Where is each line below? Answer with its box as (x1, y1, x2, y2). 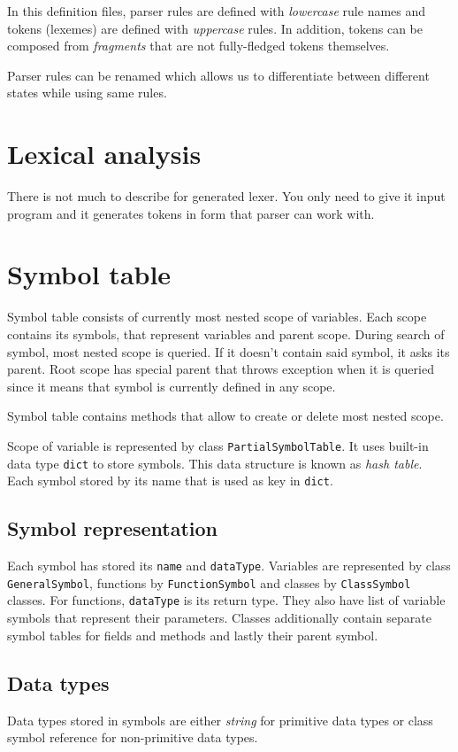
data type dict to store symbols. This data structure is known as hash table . (7, 454, 423, 472)
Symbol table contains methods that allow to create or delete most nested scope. (7, 407, 444, 425)
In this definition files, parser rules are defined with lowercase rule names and (7, 2, 426, 19)
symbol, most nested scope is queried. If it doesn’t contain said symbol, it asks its (7, 342, 450, 360)
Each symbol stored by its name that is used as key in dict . (7, 471, 333, 490)
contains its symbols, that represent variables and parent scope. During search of (7, 325, 445, 343)
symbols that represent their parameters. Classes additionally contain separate (7, 609, 431, 627)
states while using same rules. (7, 83, 167, 102)
